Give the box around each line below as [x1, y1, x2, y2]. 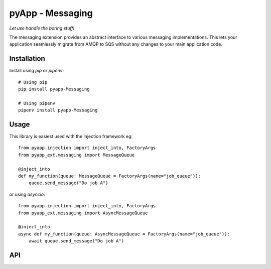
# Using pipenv [18, 100, 56, 106]
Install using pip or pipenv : [9, 68, 64, 74]
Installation [9, 54, 45, 63]
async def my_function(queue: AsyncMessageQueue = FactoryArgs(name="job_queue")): [18, 231, 230, 237]
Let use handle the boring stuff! [9, 25, 75, 31]
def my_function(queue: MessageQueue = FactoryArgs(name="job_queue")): [18, 173, 201, 179]
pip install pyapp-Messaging [18, 86, 90, 92]
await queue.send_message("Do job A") [28, 238, 124, 244]
